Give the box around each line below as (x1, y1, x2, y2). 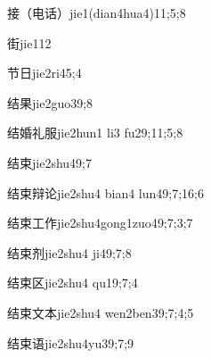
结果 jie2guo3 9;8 (7, 93, 93, 112)
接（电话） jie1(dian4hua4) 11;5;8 (7, 4, 186, 21)
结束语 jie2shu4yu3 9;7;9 (7, 333, 134, 352)
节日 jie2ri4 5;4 (7, 63, 82, 82)
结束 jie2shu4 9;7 (7, 153, 92, 171)
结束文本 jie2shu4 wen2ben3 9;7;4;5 (7, 303, 194, 321)
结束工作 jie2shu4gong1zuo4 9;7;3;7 (7, 213, 193, 232)
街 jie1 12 (7, 33, 52, 52)
